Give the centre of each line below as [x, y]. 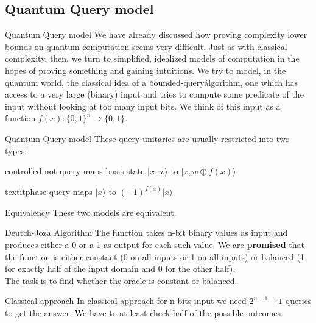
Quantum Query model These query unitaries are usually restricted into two [147, 138]
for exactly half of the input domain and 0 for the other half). [120, 268]
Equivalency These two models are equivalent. [91, 212]
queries [298, 301]
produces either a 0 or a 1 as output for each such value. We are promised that [155, 244]
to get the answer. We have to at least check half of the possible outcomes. [144, 312]
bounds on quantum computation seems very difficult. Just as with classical [146, 46]
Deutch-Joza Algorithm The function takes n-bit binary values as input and [146, 232]
